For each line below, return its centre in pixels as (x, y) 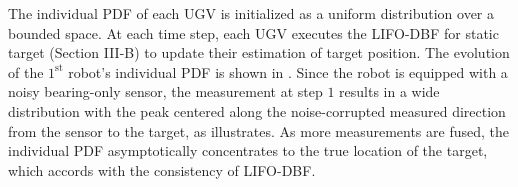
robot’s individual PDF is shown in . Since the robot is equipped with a (288, 71)
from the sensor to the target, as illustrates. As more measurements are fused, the (259, 130)
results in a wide (389, 91)
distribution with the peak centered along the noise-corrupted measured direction (257, 110)
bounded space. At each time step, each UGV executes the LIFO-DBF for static (253, 32)
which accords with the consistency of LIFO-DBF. (162, 169)
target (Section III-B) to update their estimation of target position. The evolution (259, 52)
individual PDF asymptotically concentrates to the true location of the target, (248, 150)
